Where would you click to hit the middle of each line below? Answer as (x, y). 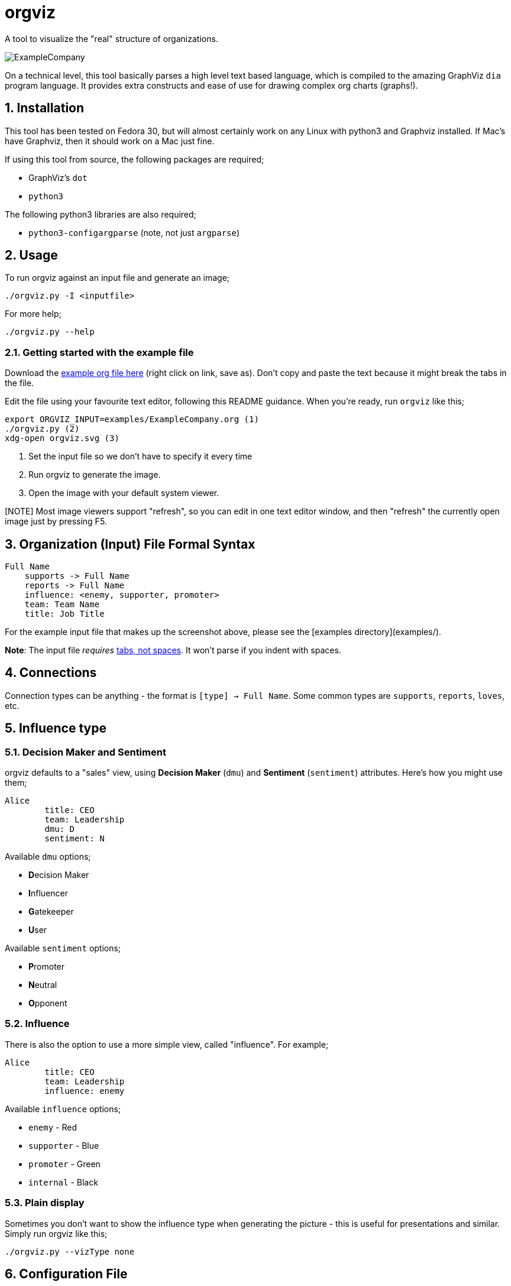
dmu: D (60, 829)
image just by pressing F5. (56, 521)
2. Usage (31, 255)
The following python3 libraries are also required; (101, 214)
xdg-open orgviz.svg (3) (62, 438)
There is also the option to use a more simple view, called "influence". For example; (167, 1044)
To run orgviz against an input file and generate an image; (117, 278)
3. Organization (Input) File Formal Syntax (130, 544)
